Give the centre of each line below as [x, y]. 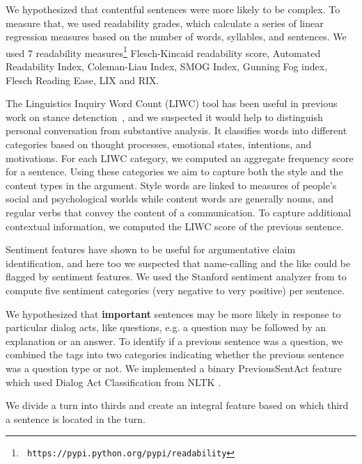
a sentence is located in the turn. [76, 418]
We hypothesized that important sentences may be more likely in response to [173, 313]
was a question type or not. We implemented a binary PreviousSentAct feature [174, 368]
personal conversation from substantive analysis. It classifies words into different [176, 130]
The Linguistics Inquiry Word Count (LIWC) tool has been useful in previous [172, 103]
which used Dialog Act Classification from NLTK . [113, 382]
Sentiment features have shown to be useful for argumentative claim [151, 249]
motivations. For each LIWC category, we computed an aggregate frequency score [180, 158]
